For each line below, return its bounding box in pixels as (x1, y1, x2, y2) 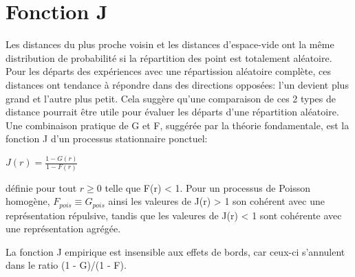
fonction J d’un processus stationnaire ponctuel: (6, 131, 208, 146)
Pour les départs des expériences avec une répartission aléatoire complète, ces (6, 64, 332, 78)
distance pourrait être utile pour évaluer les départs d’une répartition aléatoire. (6, 104, 339, 119)
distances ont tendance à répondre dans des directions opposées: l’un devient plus (6, 77, 349, 91)
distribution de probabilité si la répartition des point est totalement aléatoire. (6, 50, 332, 65)
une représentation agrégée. (6, 221, 121, 236)
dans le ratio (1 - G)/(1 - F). (6, 258, 127, 272)
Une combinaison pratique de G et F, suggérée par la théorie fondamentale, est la (6, 118, 349, 132)
